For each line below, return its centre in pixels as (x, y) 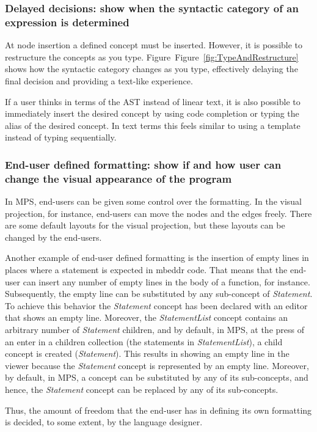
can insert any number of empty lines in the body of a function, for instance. (166, 281)
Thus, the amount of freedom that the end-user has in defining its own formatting (158, 410)
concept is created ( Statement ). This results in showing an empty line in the (147, 353)
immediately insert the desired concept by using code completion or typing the (152, 113)
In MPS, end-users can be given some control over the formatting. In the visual (153, 201)
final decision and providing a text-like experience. (99, 80)
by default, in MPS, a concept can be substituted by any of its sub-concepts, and (157, 377)
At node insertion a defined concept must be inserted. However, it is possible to (154, 45)
